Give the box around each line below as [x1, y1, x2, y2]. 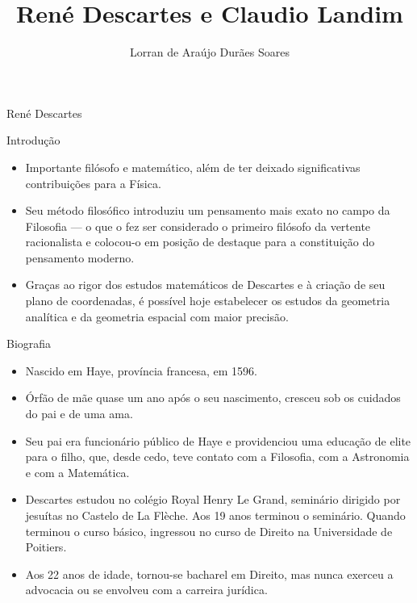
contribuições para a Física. [25, 174, 161, 191]
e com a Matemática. [25, 463, 130, 480]
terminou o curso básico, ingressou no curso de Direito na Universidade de [25, 522, 393, 539]
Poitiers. [25, 538, 67, 555]
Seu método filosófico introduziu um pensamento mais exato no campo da [25, 202, 390, 219]
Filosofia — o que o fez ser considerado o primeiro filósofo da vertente [25, 217, 371, 234]
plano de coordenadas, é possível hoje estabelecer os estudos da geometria [25, 292, 390, 309]
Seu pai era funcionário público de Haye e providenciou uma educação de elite [25, 432, 411, 449]
